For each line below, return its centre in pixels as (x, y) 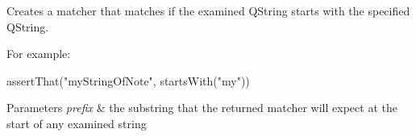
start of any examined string (77, 123)
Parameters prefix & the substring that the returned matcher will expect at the (202, 108)
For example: (39, 54)
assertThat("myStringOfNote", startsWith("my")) (128, 80)
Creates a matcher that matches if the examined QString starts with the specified (208, 10)
